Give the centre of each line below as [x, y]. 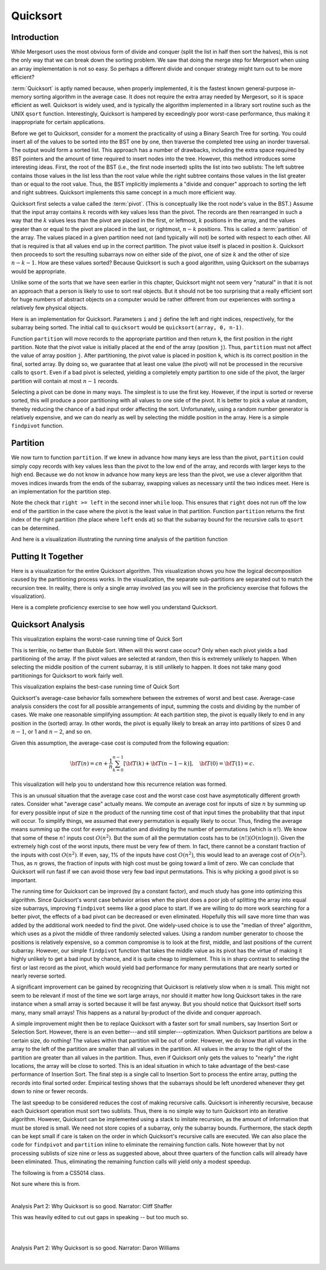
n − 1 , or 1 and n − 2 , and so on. [52, 732]
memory [22, 97]
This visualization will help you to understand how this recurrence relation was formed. [119, 784]
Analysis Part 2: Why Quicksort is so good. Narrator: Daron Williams [96, 1248]
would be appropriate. [39, 271]
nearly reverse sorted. [39, 976]
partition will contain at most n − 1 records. [65, 381]
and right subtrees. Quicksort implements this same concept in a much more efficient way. [124, 192]
